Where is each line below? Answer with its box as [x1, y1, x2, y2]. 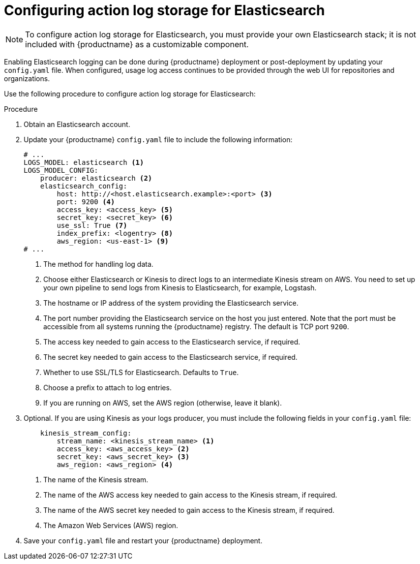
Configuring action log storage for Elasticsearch [4, 2, 325, 19]
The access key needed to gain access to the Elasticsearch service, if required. [43, 337, 300, 346]
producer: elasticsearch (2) [40, 174, 152, 182]
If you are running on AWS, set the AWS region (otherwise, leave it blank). [43, 398, 282, 407]
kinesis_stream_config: [40, 429, 132, 437]
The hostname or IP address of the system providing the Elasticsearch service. [43, 298, 299, 307]
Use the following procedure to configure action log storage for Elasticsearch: [4, 89, 256, 98]
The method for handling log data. [43, 259, 153, 268]
